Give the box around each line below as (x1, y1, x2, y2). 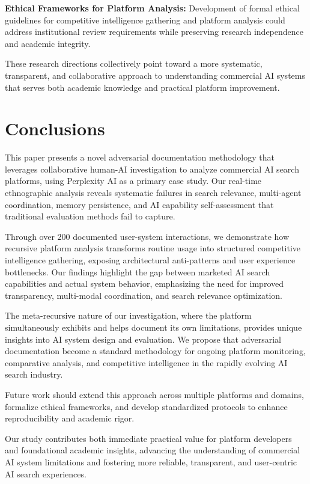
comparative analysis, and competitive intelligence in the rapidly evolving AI (5, 356, 288, 369)
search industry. (5, 368, 63, 381)
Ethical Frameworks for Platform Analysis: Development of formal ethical (5, 2, 300, 14)
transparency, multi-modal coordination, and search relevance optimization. (5, 289, 282, 301)
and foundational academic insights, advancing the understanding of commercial (5, 444, 300, 456)
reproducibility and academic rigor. (5, 412, 135, 424)
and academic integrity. (5, 37, 91, 49)
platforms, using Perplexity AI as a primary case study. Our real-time (5, 174, 262, 187)
